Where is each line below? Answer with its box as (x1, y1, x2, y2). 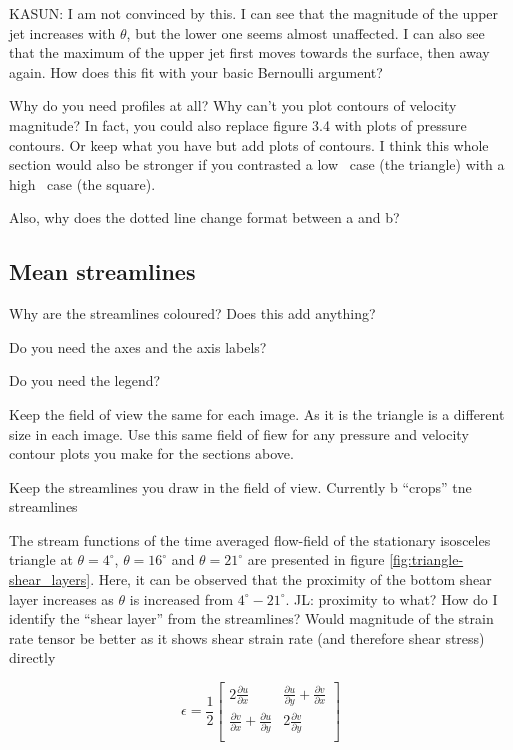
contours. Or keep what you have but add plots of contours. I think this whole (9, 134, 489, 155)
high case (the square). (9, 173, 156, 194)
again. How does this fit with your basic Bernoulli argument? (9, 61, 383, 82)
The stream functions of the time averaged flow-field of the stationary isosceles (9, 529, 491, 550)
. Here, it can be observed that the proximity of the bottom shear (90, 569, 492, 590)
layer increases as (9, 588, 114, 609)
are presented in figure (247, 549, 385, 570)
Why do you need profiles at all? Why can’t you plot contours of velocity (9, 95, 457, 116)
